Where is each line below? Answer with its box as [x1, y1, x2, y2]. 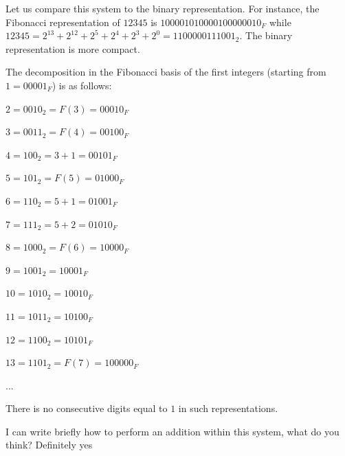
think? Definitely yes [5, 437, 93, 452]
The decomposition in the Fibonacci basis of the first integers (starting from [5, 65, 326, 79]
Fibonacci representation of [5, 14, 120, 29]
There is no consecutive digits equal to [5, 401, 168, 415]
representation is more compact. [5, 41, 140, 56]
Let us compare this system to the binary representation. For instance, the [5, 1, 320, 15]
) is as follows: [52, 78, 112, 92]
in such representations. [178, 401, 278, 415]
